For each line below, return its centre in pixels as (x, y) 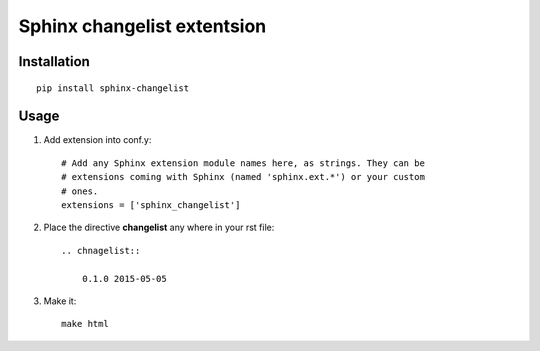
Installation (54, 61)
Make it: (60, 301)
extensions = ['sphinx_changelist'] (151, 205)
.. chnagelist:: (101, 250)
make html (85, 324)
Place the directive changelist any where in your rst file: (159, 227)
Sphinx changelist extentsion (142, 26)
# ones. (80, 191)
